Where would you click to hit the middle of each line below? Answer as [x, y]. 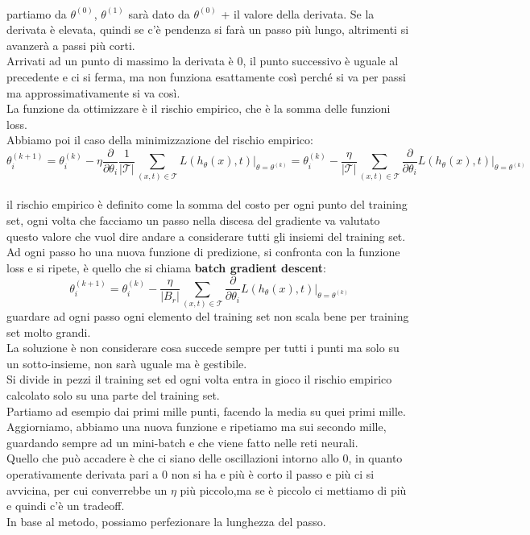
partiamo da [37, 13]
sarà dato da [159, 13]
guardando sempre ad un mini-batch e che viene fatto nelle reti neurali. [182, 442]
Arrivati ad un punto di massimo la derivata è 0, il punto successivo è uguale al [203, 61]
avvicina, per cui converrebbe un [87, 489]
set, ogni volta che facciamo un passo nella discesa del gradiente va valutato [193, 220]
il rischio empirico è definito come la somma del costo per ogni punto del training [207, 204]
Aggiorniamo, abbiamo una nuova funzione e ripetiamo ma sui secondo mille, [197, 427]
